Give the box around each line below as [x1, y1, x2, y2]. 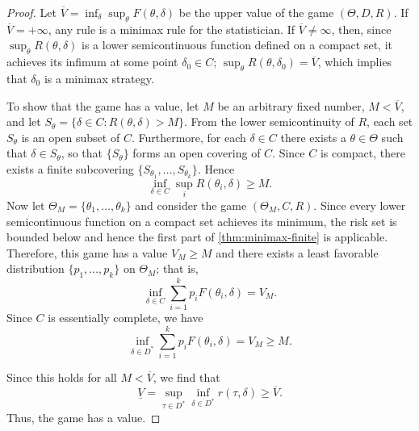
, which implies [317, 53, 392, 70]
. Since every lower [313, 197, 406, 214]
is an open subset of [21, 128, 120, 145]
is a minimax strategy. [44, 69, 154, 86]
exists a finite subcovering [6, 160, 134, 177]
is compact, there [320, 144, 405, 161]
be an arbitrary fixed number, [217, 97, 365, 114]
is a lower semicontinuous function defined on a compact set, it [82, 36, 392, 53]
